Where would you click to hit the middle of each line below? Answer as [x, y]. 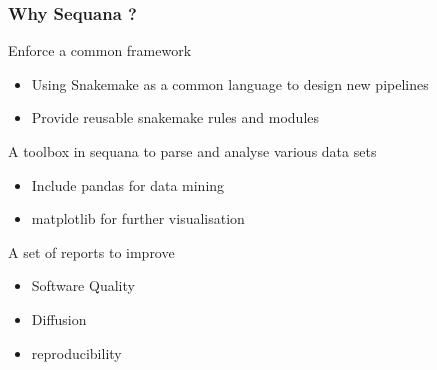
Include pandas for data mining [128, 184]
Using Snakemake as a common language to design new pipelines [230, 83]
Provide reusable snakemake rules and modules [175, 117]
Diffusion [59, 318]
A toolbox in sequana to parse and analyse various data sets [192, 151]
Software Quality [83, 285]
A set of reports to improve [91, 251]
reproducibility [76, 352]
